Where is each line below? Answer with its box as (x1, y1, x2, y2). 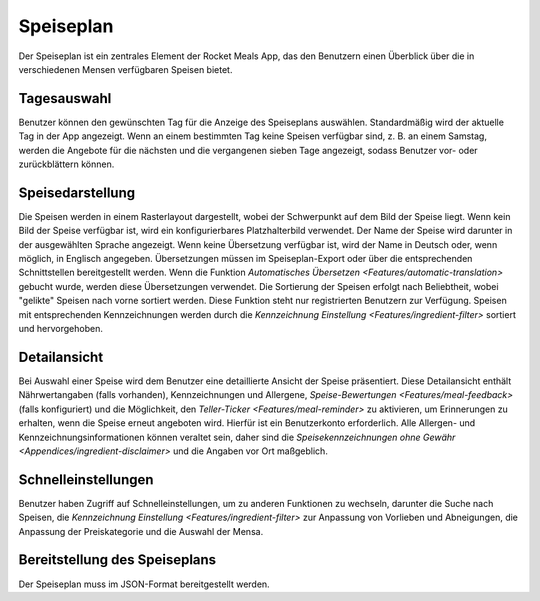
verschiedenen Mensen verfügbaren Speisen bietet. (18, 63, 233, 75)
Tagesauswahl (18, 90, 112, 107)
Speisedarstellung (18, 184, 135, 201)
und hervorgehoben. (18, 323, 104, 335)
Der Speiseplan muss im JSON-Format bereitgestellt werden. (18, 578, 270, 590)
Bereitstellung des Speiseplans (18, 551, 217, 569)
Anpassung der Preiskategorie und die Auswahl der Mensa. (18, 525, 264, 537)
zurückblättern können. (18, 158, 115, 170)
